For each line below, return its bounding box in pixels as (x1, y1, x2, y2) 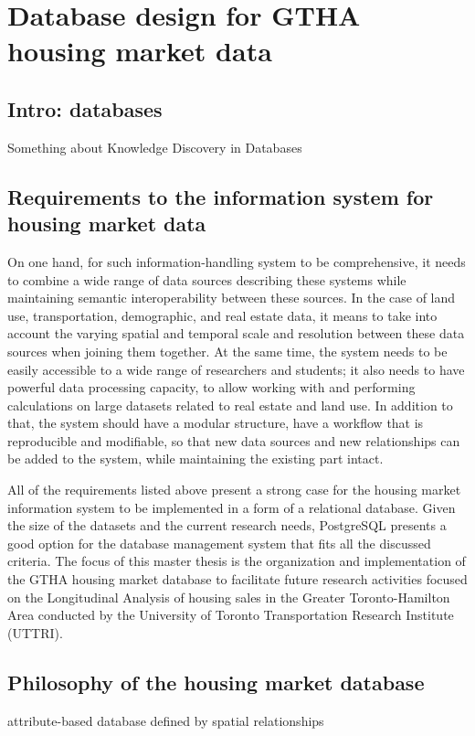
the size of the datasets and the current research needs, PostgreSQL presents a (7, 516, 447, 535)
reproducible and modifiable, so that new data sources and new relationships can (7, 431, 460, 450)
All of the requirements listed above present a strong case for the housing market (7, 480, 461, 499)
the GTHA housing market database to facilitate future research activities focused (7, 570, 468, 589)
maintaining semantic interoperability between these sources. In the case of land (7, 288, 456, 307)
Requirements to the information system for (7, 182, 434, 210)
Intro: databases (7, 94, 163, 123)
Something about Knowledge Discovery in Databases (7, 137, 302, 156)
